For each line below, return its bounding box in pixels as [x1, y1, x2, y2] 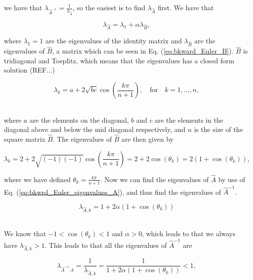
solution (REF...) [4, 65, 55, 75]
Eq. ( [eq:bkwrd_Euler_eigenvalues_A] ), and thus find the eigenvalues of [4, 187, 221, 197]
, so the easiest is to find [73, 2, 146, 12]
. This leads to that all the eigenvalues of [44, 240, 167, 250]
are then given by [121, 134, 174, 144]
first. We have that [157, 2, 214, 12]
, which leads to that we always [142, 228, 236, 239]
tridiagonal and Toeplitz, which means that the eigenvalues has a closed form [4, 55, 234, 65]
